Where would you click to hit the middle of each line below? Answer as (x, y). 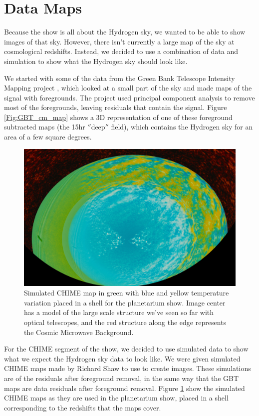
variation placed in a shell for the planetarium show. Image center (125, 302)
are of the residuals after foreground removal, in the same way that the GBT (122, 378)
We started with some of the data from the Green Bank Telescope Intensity (120, 78)
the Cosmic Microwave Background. (79, 332)
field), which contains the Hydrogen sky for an (182, 127)
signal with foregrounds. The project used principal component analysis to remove (129, 97)
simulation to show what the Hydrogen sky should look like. (96, 61)
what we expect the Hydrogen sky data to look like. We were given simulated (122, 358)
